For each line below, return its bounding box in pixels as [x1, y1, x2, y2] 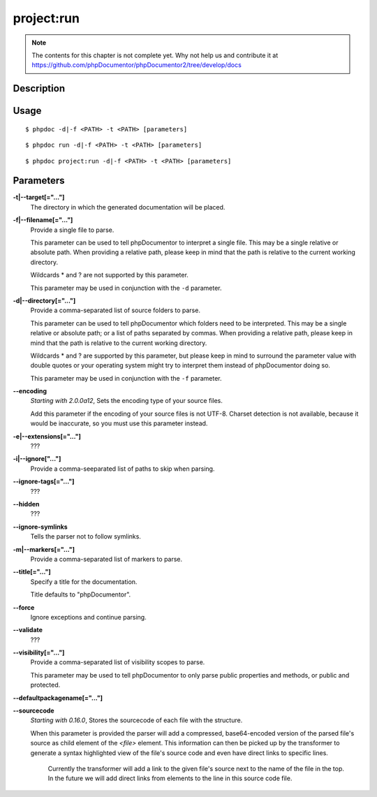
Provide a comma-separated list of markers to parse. [30, 555, 183, 563]
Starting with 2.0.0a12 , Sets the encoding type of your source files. [30, 397, 223, 405]
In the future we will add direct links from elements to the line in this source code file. [47, 774, 293, 782]
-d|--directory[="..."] [13, 296, 76, 305]
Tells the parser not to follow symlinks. [30, 532, 141, 541]
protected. [30, 681, 61, 689]
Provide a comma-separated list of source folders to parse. [30, 306, 200, 314]
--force [13, 603, 35, 611]
